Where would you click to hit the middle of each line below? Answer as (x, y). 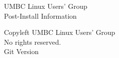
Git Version (21, 51)
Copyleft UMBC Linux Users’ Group (60, 32)
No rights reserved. (33, 42)
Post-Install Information (40, 15)
